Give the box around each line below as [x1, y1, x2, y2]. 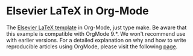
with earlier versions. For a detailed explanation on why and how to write [6, 36, 187, 43]
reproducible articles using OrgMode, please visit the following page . [6, 43, 178, 50]
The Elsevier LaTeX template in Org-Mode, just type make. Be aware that [6, 24, 187, 31]
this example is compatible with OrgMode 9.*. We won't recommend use [6, 30, 186, 37]
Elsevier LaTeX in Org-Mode [6, 4, 149, 18]
